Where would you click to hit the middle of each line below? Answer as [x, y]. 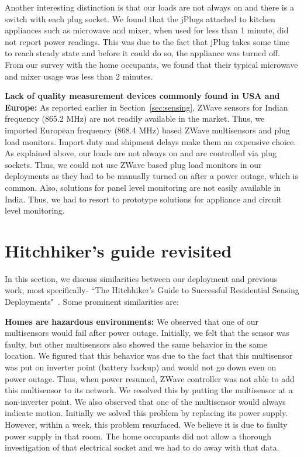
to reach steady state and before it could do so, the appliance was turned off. [142, 53]
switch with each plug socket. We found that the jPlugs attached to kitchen [140, 18]
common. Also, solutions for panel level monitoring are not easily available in [143, 187]
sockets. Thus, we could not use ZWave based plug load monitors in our [133, 164]
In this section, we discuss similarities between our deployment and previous [141, 278]
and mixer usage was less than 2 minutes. [79, 76]
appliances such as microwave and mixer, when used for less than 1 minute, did [147, 30]
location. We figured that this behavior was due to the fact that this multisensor [149, 355]
